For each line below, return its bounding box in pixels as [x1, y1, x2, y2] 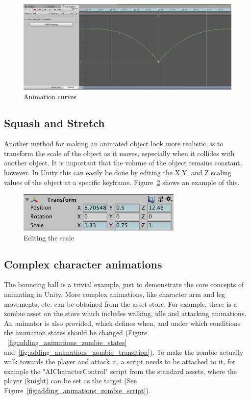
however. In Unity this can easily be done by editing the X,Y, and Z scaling [4, 167, 231, 177]
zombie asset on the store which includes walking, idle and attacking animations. [4, 308, 247, 319]
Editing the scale [24, 232, 74, 242]
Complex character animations [4, 256, 162, 271]
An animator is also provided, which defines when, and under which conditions [4, 318, 241, 328]
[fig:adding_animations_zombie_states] [7, 337, 127, 347]
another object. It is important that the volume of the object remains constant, [4, 158, 242, 168]
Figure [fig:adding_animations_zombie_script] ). [4, 385, 150, 396]
